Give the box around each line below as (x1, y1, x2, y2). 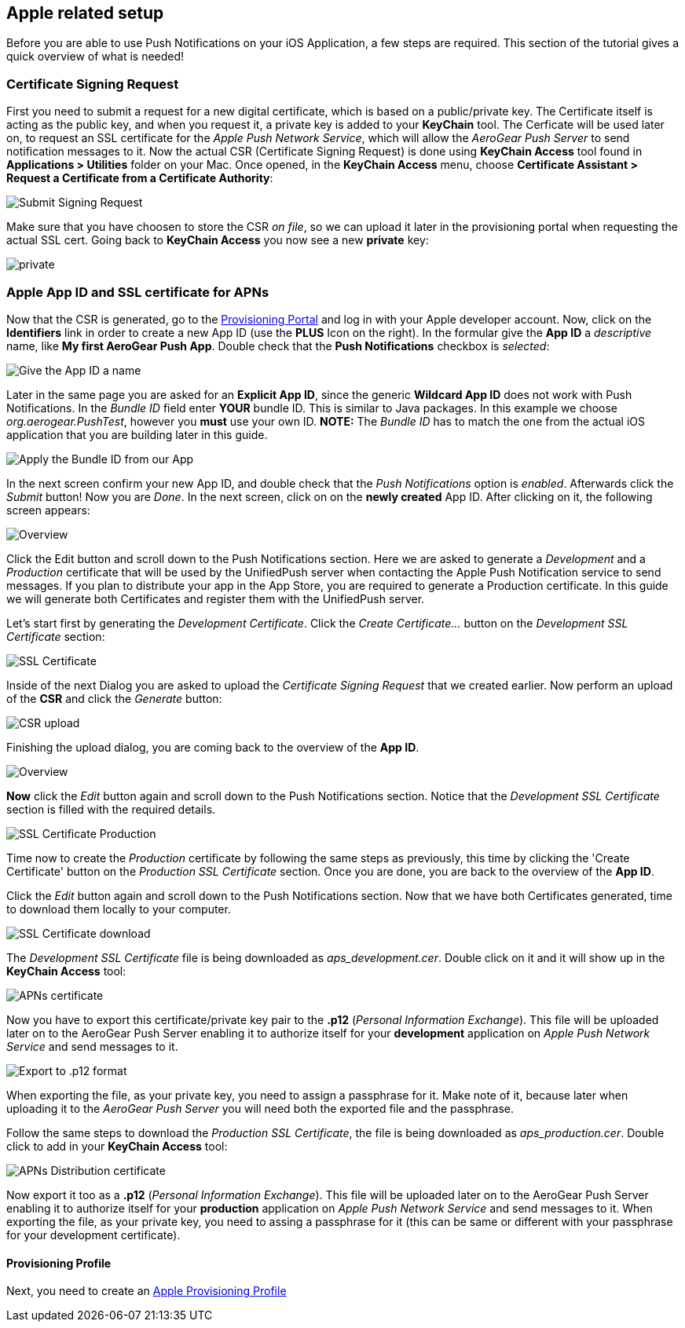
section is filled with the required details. (6, 802, 216, 816)
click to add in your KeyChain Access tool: (6, 1139, 228, 1153)
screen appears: (6, 503, 90, 517)
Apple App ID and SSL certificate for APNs (6, 284, 269, 300)
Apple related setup (6, 3, 164, 23)
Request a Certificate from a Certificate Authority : (6, 171, 273, 185)
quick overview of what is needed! (6, 49, 185, 64)
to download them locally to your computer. (6, 902, 231, 916)
